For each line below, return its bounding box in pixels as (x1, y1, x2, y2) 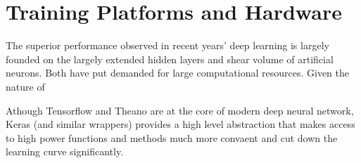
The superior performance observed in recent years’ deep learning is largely (6, 38, 329, 53)
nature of (6, 79, 45, 93)
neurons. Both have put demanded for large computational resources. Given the (6, 65, 350, 80)
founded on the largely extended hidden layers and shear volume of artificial (6, 51, 334, 66)
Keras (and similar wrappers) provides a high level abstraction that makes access (6, 117, 355, 131)
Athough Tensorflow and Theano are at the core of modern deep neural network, (6, 103, 354, 117)
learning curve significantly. (6, 144, 124, 159)
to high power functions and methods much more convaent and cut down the (6, 130, 338, 145)
